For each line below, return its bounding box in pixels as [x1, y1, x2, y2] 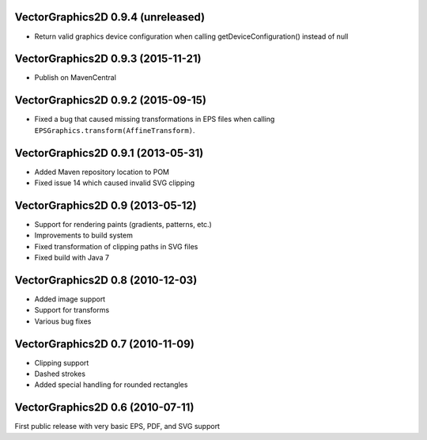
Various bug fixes [34, 317, 92, 326]
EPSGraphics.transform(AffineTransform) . [34, 125, 195, 135]
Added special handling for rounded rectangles [34, 380, 188, 389]
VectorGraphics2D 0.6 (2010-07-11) [14, 400, 195, 415]
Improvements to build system [34, 230, 134, 241]
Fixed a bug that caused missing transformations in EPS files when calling [34, 115, 275, 124]
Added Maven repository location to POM [34, 167, 170, 176]
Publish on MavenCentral [34, 73, 116, 82]
